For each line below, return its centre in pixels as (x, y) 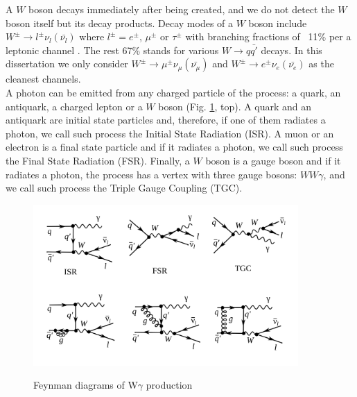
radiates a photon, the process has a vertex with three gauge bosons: (151, 174)
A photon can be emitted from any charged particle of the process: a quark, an (173, 92)
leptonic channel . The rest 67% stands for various (112, 50)
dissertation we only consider (67, 64)
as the (321, 64)
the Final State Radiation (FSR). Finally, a (98, 160)
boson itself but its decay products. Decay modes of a (120, 23)
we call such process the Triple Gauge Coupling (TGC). (124, 188)
